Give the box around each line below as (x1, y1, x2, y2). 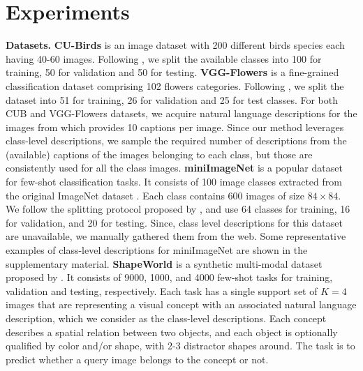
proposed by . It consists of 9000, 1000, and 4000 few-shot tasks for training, (6, 270, 333, 285)
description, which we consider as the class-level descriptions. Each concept (6, 311, 327, 325)
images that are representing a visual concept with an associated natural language (6, 297, 357, 312)
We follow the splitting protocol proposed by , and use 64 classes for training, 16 (6, 202, 350, 216)
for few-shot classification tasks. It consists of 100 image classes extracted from (6, 174, 342, 189)
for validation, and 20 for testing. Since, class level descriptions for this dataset (6, 215, 343, 229)
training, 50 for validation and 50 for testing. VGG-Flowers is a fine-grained (6, 65, 339, 79)
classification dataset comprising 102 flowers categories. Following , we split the (6, 78, 344, 93)
